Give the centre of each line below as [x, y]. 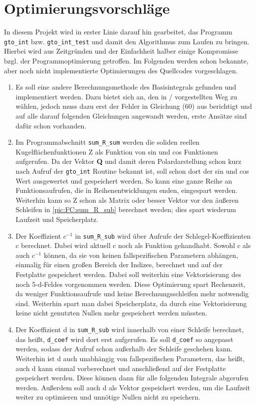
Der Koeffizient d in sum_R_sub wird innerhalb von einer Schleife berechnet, [129, 329]
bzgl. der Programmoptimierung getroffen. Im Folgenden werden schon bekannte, [126, 60]
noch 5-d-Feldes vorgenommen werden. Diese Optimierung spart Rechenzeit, [130, 284]
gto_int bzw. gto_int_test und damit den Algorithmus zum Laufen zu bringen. [127, 41]
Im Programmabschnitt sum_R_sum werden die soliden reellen [108, 142]
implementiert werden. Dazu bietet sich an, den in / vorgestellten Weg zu [126, 96]
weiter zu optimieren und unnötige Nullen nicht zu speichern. [108, 397]
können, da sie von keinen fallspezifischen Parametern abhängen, [141, 255]
